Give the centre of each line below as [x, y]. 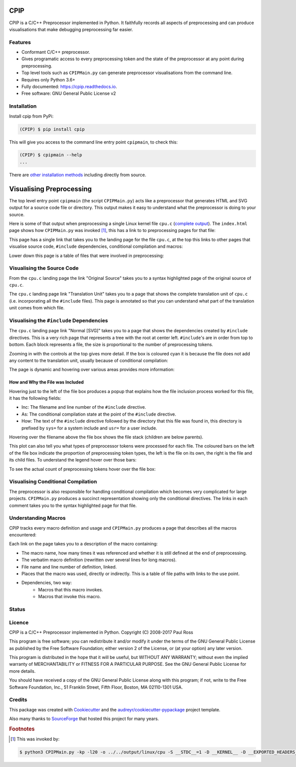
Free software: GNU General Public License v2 [69, 93]
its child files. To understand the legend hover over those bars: [73, 460]
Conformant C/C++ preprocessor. [56, 52]
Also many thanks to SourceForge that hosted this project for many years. [84, 719]
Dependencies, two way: [47, 583]
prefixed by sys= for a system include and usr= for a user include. [89, 428]
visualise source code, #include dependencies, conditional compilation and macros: [96, 246]
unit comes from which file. [37, 308]
